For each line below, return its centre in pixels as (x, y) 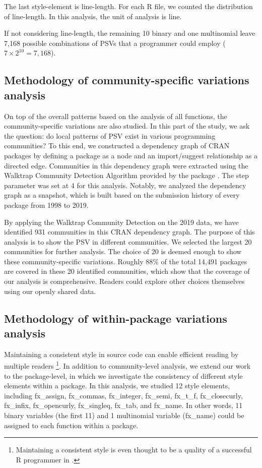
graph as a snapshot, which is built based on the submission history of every (122, 195)
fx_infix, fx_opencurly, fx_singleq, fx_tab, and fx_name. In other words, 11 (123, 405)
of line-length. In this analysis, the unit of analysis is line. (93, 16)
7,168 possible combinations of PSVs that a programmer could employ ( (115, 43)
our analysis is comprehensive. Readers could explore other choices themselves (124, 281)
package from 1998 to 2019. (46, 204)
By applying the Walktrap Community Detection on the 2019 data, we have (121, 222)
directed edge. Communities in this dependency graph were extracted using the (126, 165)
